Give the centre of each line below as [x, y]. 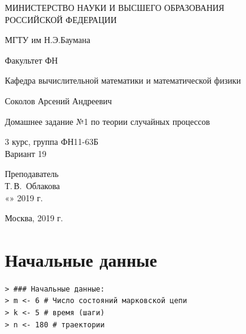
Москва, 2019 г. [34, 218]
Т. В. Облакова [32, 185]
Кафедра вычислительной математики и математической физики [123, 80]
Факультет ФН [32, 60]
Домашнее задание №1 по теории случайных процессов [108, 121]
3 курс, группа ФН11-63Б [52, 142]
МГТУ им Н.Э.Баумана [48, 40]
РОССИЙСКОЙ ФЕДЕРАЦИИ [61, 19]
